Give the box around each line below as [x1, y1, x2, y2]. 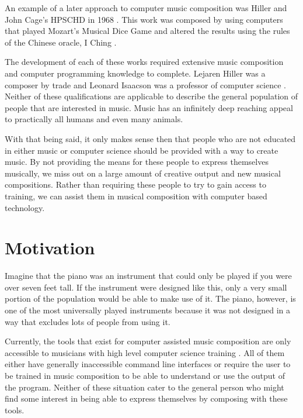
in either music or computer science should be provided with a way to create [5, 144, 278, 156]
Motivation [5, 236, 95, 260]
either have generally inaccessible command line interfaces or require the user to [5, 358, 291, 370]
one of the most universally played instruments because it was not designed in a [5, 304, 291, 316]
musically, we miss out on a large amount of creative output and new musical [5, 167, 281, 179]
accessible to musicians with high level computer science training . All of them [5, 346, 285, 358]
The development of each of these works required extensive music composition [5, 56, 284, 68]
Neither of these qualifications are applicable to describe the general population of [5, 90, 298, 102]
